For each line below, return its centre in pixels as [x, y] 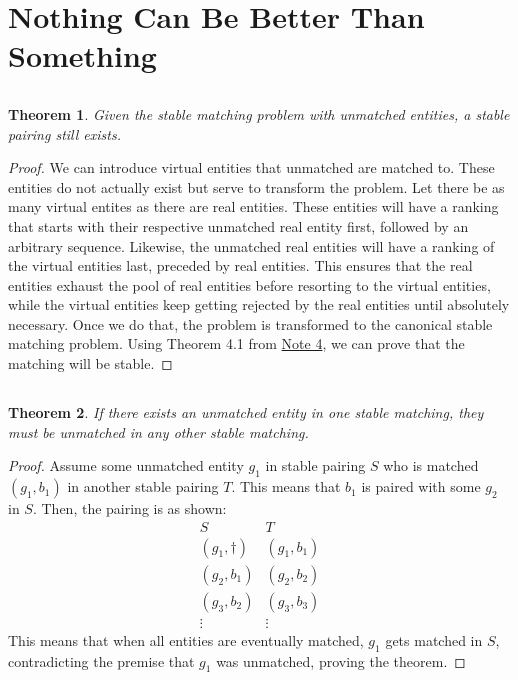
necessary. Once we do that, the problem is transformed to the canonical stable [250, 323]
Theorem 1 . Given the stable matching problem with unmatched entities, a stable [259, 113]
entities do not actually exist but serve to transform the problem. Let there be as [256, 186]
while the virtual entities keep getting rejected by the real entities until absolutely [259, 304]
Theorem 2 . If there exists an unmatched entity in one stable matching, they [246, 412]
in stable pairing [315, 465]
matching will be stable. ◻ [90, 363]
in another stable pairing [143, 486]
